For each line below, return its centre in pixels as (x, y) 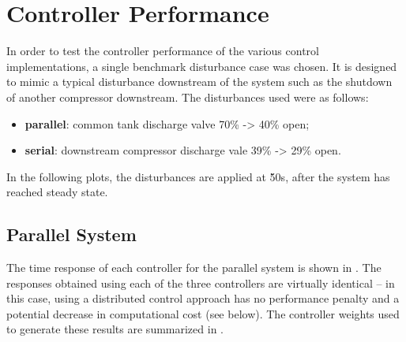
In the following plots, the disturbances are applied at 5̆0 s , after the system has (198, 176)
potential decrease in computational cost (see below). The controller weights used (203, 313)
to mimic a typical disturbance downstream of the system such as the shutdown (199, 82)
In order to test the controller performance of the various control (163, 51)
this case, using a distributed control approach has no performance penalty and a (203, 298)
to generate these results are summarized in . (115, 329)
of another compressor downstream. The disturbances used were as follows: (188, 97)
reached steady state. (57, 192)
